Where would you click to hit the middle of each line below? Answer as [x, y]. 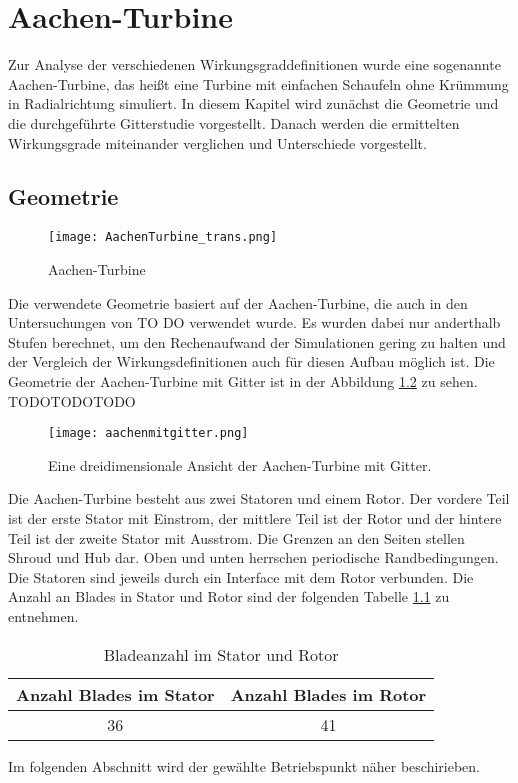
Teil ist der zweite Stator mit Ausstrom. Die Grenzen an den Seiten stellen [236, 537]
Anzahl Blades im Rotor [328, 694]
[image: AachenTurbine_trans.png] [163, 237]
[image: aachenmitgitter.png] [148, 433]
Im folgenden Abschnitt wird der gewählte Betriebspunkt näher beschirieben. [244, 765]
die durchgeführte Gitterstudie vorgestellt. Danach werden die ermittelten [234, 122]
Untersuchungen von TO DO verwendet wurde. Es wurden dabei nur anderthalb [254, 322]
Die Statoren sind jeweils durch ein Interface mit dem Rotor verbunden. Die [241, 576]
